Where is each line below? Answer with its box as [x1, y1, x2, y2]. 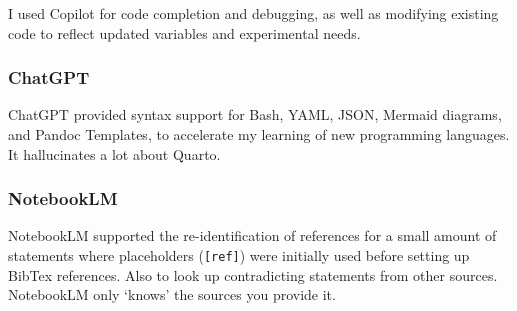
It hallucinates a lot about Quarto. [8, 143, 221, 164]
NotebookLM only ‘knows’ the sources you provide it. [8, 284, 336, 305]
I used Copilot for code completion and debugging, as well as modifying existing [8, 3, 499, 23]
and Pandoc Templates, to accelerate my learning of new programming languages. [8, 124, 510, 144]
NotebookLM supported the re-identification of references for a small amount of [8, 225, 497, 246]
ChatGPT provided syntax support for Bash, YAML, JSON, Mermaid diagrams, [8, 104, 502, 125]
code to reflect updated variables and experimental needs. [8, 22, 361, 43]
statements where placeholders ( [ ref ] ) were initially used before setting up [8, 245, 470, 265]
